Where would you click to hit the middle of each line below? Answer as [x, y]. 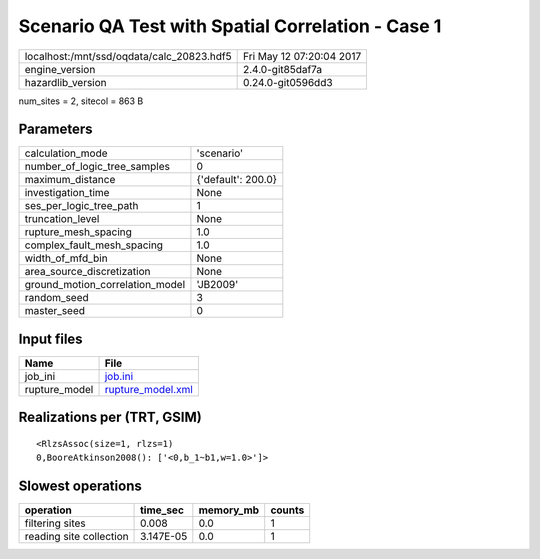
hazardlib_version [65, 82]
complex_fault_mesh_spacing [94, 245]
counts [287, 510]
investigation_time [67, 193]
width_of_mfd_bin [66, 258]
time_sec [162, 510]
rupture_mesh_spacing [78, 232]
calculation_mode [66, 153]
